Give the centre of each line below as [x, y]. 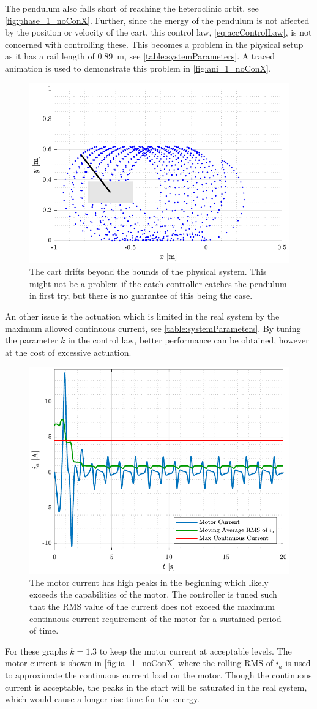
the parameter [32, 340]
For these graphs [36, 651]
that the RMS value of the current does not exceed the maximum [152, 606]
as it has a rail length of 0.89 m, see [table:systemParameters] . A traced [140, 56]
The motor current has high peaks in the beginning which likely [149, 582]
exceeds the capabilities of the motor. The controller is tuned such [153, 594]
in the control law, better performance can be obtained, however [188, 340]
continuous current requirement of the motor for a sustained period [155, 618]
